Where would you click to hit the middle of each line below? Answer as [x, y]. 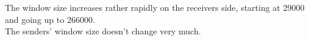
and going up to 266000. [50, 19]
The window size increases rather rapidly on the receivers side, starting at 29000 [155, 7]
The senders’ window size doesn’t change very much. [103, 31]
